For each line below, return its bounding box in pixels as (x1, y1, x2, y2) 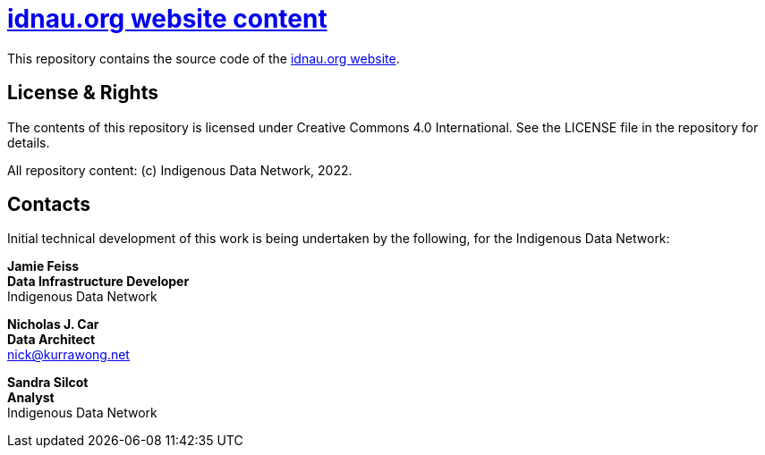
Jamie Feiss (7, 258, 80, 274)
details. (7, 134, 50, 150)
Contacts (7, 193, 91, 216)
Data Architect (7, 332, 96, 348)
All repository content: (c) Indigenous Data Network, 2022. (7, 162, 353, 178)
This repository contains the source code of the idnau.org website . (7, 50, 400, 66)
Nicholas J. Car (7, 316, 99, 333)
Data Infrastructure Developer (7, 274, 190, 290)
